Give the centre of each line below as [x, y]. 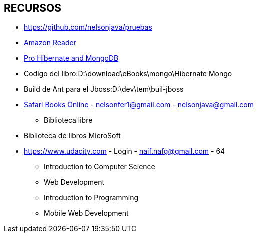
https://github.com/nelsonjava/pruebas [88, 27]
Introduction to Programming [91, 198]
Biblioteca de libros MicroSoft [72, 136]
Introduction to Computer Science [99, 167]
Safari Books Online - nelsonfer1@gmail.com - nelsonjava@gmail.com [139, 105]
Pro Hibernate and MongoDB [71, 58]
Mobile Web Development [86, 213]
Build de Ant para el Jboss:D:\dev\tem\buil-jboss [104, 89]
